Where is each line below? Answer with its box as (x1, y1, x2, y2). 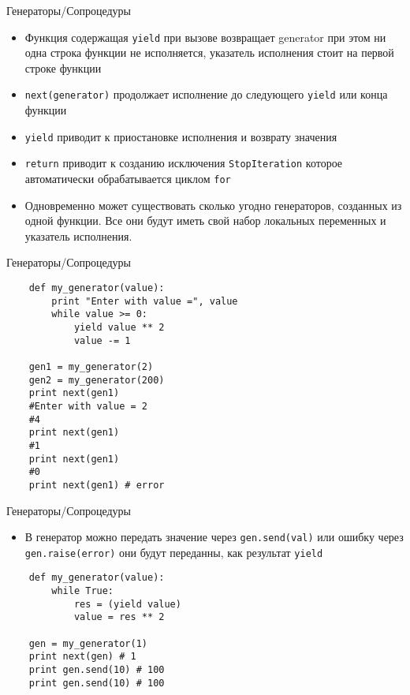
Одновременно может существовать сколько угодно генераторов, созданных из (24, 196, 402, 213)
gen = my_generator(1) (28, 637, 147, 649)
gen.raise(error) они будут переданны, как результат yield (24, 544, 323, 560)
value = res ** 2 (73, 611, 165, 623)
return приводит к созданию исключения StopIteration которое (24, 155, 343, 171)
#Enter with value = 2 (28, 400, 147, 412)
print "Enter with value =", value (51, 295, 238, 307)
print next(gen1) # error (28, 479, 165, 491)
